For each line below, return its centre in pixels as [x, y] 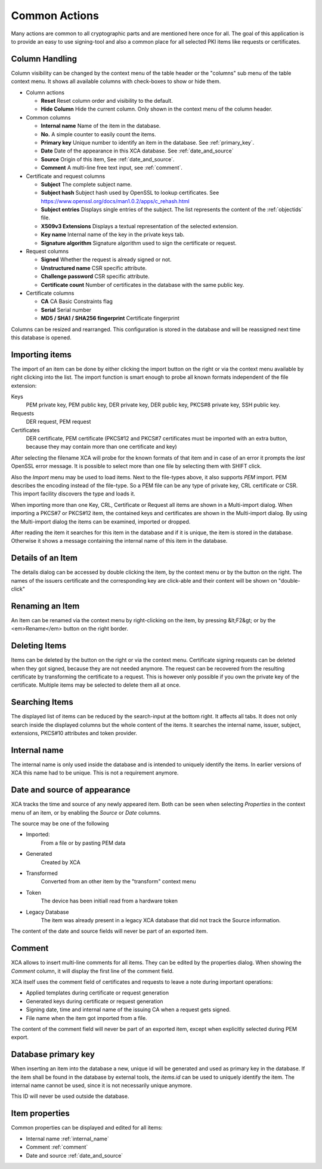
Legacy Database [47, 912]
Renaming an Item [45, 606]
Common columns [48, 117]
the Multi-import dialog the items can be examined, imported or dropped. [101, 521]
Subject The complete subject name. [86, 184]
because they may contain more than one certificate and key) [101, 447]
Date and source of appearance [71, 790]
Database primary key [53, 1055]
